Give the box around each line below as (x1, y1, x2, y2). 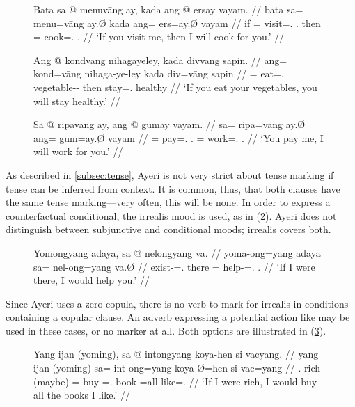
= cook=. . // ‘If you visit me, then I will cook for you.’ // (33, 29, 285, 44)
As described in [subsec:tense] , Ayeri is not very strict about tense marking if (6, 167, 334, 182)
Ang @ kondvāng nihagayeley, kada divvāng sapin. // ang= (33, 52, 287, 67)
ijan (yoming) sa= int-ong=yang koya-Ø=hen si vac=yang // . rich (33, 360, 321, 375)
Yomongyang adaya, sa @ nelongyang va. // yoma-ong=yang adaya (33, 245, 321, 260)
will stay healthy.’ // (33, 93, 120, 108)
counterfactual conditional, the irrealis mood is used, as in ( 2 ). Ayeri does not (6, 208, 337, 223)
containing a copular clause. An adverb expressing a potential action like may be (6, 310, 350, 324)
